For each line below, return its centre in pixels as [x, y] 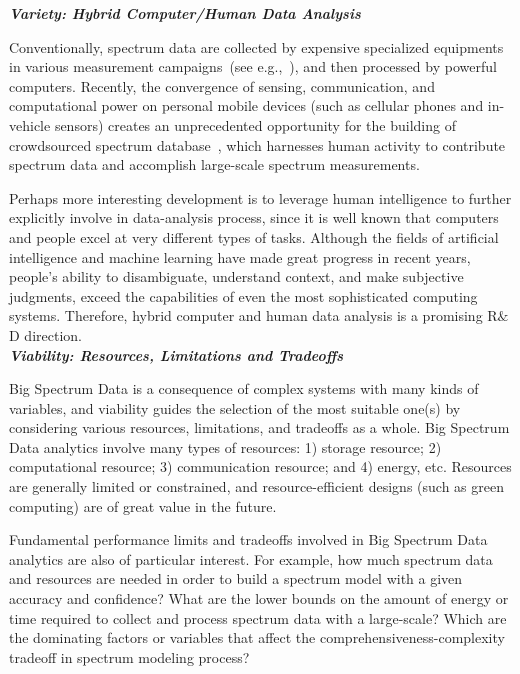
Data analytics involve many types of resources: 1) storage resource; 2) [225, 446]
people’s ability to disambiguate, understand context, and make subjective [236, 276]
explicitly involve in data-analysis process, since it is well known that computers [254, 217]
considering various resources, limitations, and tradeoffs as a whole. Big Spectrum [259, 427]
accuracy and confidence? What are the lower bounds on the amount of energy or [259, 598]
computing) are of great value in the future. [143, 505]
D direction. [45, 334]
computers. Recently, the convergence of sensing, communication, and [222, 85]
